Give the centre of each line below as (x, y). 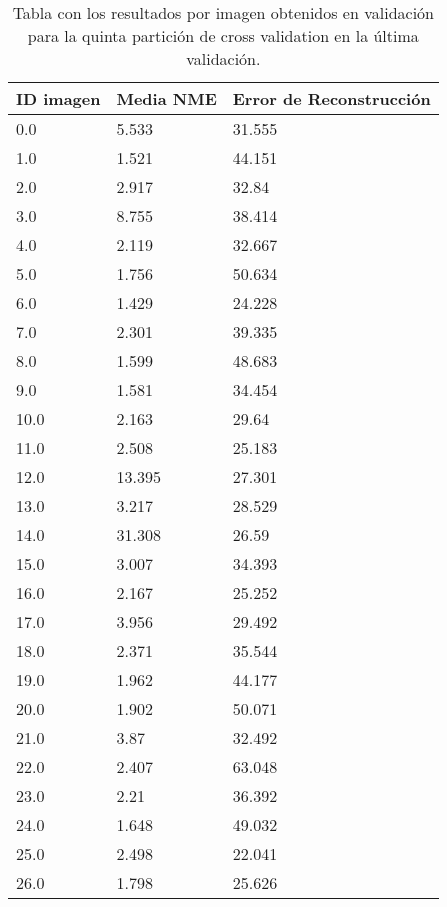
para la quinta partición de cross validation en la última (223, 35)
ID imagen (58, 98)
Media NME (166, 98)
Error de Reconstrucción (331, 98)
